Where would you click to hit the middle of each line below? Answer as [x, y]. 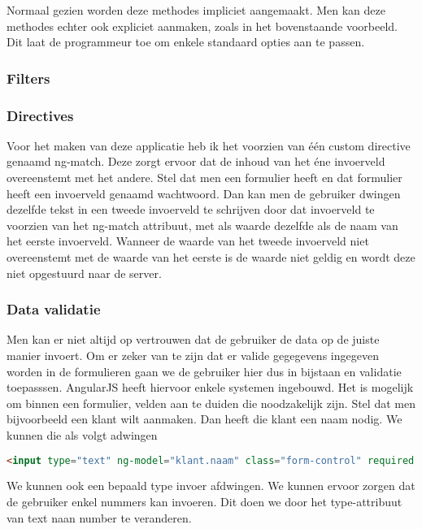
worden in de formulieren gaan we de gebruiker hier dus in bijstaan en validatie [204, 371]
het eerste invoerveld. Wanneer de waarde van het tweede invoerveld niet [188, 241]
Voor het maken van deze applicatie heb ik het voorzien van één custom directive [209, 145]
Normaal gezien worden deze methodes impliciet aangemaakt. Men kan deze [196, 10]
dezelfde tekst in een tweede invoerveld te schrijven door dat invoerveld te [191, 209]
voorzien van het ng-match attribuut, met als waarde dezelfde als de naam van [202, 225]
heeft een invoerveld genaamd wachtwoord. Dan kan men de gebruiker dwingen [204, 193]
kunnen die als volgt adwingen [82, 434]
